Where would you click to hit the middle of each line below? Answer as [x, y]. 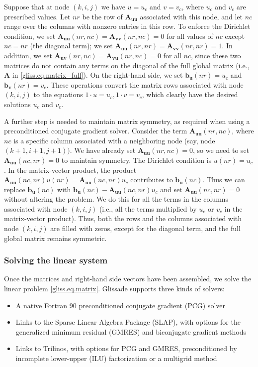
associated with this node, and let [191, 16]
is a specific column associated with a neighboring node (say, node [114, 140]
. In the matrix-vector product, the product [70, 170]
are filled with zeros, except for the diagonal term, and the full [145, 228]
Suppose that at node [37, 6]
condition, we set [30, 36]
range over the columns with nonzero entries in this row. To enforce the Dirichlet [127, 26]
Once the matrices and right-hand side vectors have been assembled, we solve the [128, 279]
